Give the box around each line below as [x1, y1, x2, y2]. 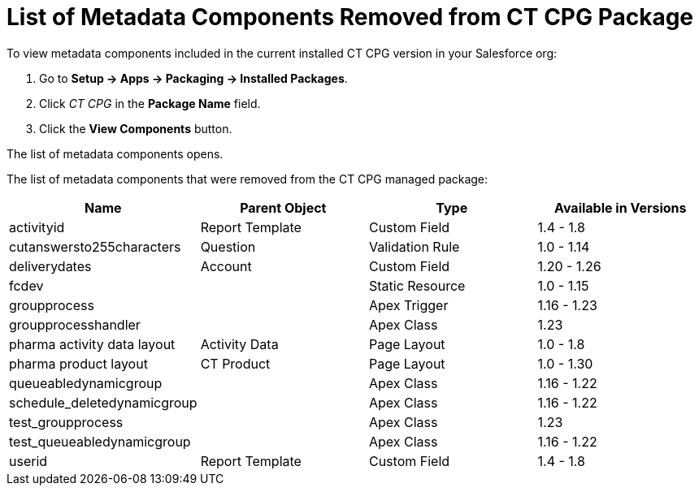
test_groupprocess [9, 413, 124, 430]
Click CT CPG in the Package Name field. [39, 96, 261, 110]
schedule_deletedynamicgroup [9, 394, 198, 411]
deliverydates [9, 257, 92, 274]
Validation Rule [368, 238, 460, 255]
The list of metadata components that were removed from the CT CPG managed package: [7, 171, 488, 186]
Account [200, 257, 252, 274]
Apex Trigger [368, 296, 449, 313]
